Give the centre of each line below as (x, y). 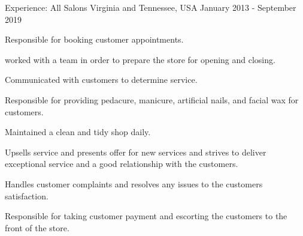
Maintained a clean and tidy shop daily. (78, 132)
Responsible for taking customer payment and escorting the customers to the (146, 216)
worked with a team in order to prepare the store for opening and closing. (140, 59)
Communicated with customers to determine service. (101, 80)
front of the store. (37, 227)
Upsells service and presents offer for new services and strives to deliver (136, 152)
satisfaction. (27, 195)
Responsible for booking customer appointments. (94, 39)
